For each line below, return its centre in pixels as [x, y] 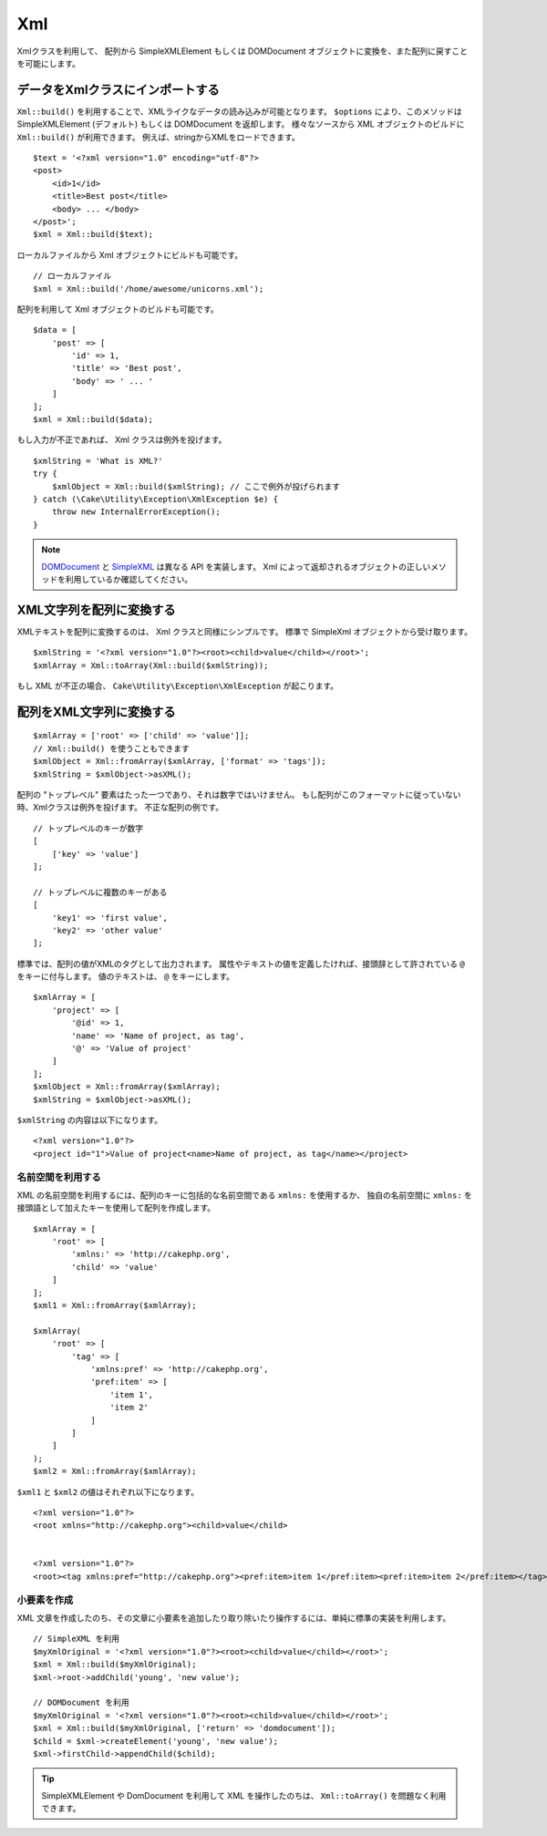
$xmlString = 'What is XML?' [98, 461]
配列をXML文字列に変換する [96, 712]
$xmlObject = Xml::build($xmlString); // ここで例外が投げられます [196, 486]
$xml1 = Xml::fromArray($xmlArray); [115, 1305]
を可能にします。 [49, 63]
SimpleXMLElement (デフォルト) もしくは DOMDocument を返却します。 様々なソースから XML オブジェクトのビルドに [241, 124]
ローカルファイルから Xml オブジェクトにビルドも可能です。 [130, 254]
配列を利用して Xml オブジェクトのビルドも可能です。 [118, 309]
